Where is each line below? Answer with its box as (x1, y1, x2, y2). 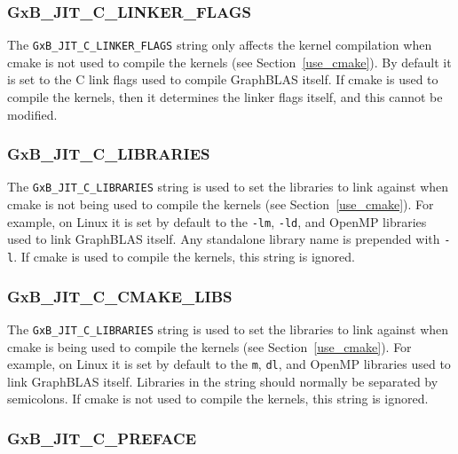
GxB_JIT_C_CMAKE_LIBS (7, 285, 233, 307)
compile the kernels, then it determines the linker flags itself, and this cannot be (7, 88, 443, 106)
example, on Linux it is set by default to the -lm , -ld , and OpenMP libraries (7, 212, 427, 231)
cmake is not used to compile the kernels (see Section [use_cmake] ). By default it (7, 52, 452, 71)
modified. (7, 105, 58, 123)
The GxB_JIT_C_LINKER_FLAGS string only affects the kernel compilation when (7, 35, 432, 54)
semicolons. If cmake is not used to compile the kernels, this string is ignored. (7, 389, 429, 408)
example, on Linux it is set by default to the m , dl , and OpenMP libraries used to (7, 355, 451, 373)
